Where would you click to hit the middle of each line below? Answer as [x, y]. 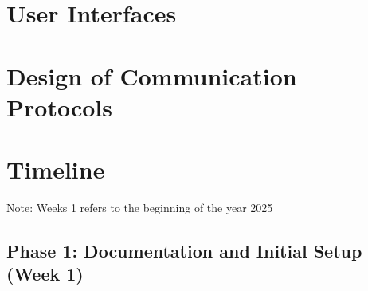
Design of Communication [152, 75]
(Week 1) [45, 274]
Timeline [56, 169]
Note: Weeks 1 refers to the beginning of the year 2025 [140, 208]
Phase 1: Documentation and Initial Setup [184, 251]
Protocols [59, 106]
